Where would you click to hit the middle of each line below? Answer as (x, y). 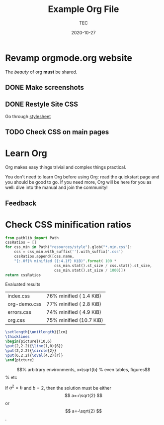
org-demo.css (25, 304)
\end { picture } (20, 360)
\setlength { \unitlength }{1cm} (37, 332)
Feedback (21, 203)
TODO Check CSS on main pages (57, 132)
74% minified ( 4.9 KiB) (74, 312)
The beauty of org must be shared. (41, 72)
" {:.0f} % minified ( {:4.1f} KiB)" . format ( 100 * (65, 261)
